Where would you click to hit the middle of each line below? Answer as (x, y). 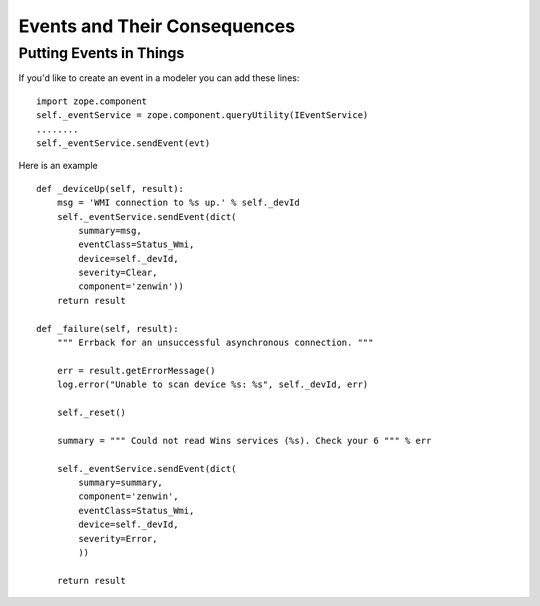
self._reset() (91, 412)
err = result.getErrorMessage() (136, 370)
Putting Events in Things (101, 53)
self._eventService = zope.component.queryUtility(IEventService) (202, 115)
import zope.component (92, 101)
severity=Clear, (118, 273)
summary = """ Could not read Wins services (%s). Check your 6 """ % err (244, 440)
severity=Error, (118, 538)
